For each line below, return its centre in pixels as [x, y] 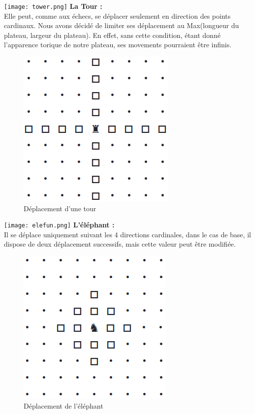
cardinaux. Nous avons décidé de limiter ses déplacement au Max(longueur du [122, 25]
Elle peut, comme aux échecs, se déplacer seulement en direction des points [117, 16]
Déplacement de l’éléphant [64, 405]
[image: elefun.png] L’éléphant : [59, 225]
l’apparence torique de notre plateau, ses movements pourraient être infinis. [118, 45]
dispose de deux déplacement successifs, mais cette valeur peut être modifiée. [120, 244]
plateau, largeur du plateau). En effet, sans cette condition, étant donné [112, 35]
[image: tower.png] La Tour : [53, 6]
